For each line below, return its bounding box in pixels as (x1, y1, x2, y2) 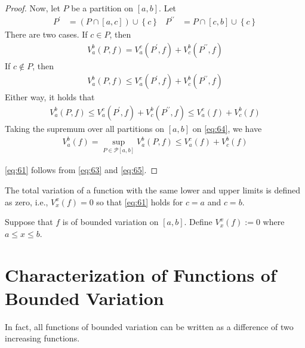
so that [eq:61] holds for (96, 195, 183, 208)
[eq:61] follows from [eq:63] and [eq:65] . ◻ (5, 164, 158, 176)
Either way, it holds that (5, 91, 95, 103)
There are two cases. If (5, 28, 88, 41)
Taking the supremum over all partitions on (5, 122, 165, 134)
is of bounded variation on (62, 215, 159, 228)
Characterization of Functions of (5, 262, 276, 287)
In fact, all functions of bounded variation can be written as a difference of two (5, 320, 294, 332)
